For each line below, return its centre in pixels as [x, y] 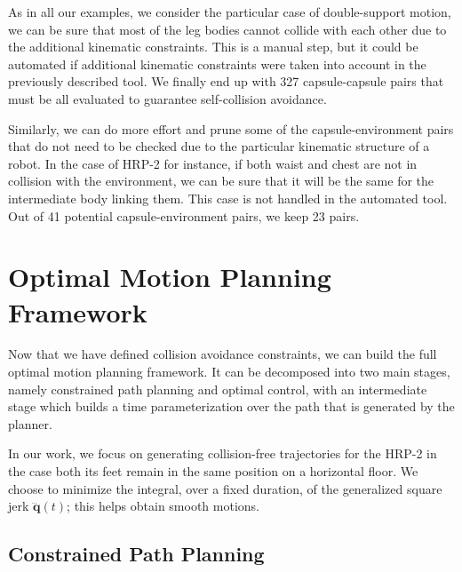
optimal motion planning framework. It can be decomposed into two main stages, [229, 372]
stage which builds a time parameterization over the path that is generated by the [231, 406]
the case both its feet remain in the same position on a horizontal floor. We [213, 471]
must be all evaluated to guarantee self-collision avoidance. [167, 98]
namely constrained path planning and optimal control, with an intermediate [218, 389]
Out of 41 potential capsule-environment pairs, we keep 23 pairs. [184, 215]
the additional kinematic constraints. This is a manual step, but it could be [213, 47]
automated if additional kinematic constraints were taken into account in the [217, 64]
